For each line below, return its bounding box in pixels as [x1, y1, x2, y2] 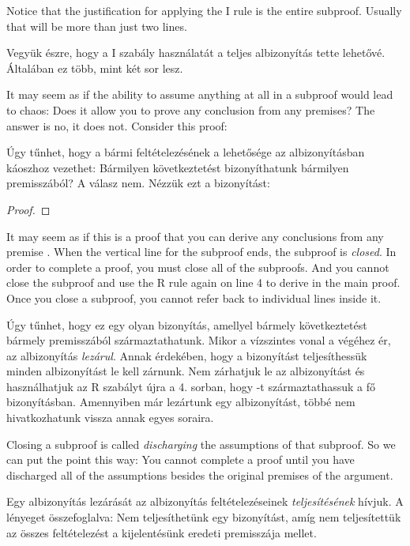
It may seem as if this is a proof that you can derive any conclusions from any [6, 228, 384, 244]
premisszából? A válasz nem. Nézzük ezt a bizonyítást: [6, 175, 270, 191]
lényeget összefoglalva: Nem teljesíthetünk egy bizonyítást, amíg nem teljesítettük [6, 509, 401, 525]
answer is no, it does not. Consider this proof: [6, 117, 228, 134]
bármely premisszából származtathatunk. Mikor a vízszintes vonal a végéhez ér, [6, 332, 391, 348]
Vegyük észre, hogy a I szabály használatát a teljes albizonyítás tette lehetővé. [6, 44, 386, 61]
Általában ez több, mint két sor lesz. [6, 59, 183, 76]
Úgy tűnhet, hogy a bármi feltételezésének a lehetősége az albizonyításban [6, 144, 365, 160]
